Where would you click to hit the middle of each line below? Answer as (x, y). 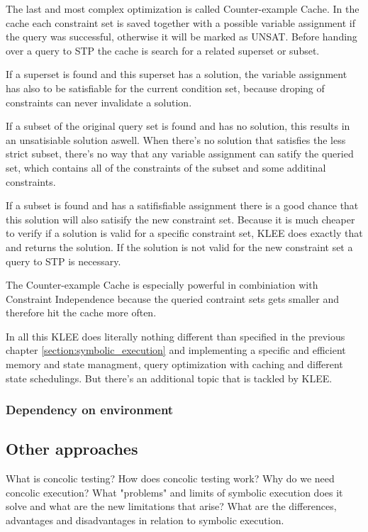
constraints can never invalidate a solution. (99, 102)
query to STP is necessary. (63, 261)
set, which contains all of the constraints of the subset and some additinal (166, 167)
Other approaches (72, 449)
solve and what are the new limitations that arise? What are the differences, (171, 506)
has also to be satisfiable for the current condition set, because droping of (165, 88)
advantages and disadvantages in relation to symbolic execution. (145, 520)
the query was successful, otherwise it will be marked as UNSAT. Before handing (182, 37)
